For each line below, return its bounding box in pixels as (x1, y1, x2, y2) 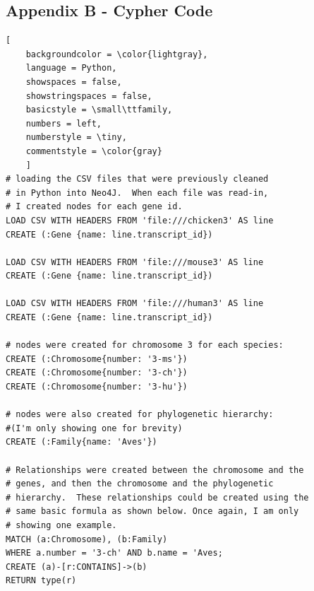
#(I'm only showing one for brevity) (6, 423, 183, 433)
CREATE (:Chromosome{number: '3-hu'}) (6, 382, 188, 392)
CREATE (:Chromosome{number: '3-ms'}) (6, 353, 188, 364)
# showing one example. (6, 520, 117, 530)
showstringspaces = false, (25, 90, 152, 101)
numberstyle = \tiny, (25, 132, 127, 143)
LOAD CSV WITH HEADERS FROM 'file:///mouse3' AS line (6, 257, 264, 267)
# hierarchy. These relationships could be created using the (6, 492, 309, 503)
